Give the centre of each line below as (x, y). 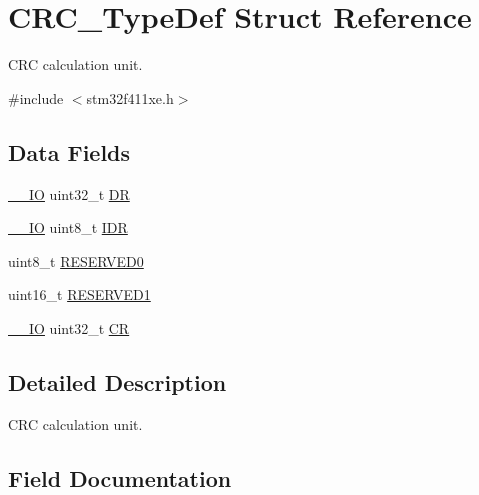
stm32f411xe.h (130, 97)
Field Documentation (120, 477)
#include (36, 97)
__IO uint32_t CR (69, 327)
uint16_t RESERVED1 (79, 294)
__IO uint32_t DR (69, 193)
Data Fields (69, 151)
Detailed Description (117, 381)
